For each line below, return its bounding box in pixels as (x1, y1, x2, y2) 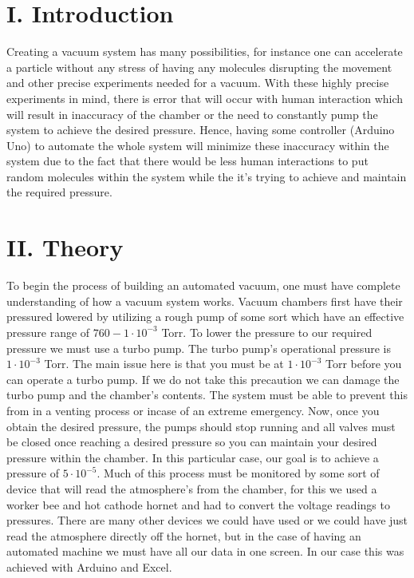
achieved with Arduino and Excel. (6, 558, 172, 575)
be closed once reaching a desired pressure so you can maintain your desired (6, 433, 377, 450)
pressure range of (6, 323, 90, 340)
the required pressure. (6, 184, 112, 200)
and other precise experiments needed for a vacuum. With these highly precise (6, 74, 389, 91)
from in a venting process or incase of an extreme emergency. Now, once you (6, 402, 380, 418)
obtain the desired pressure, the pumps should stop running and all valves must (6, 418, 396, 434)
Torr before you (325, 355, 402, 372)
